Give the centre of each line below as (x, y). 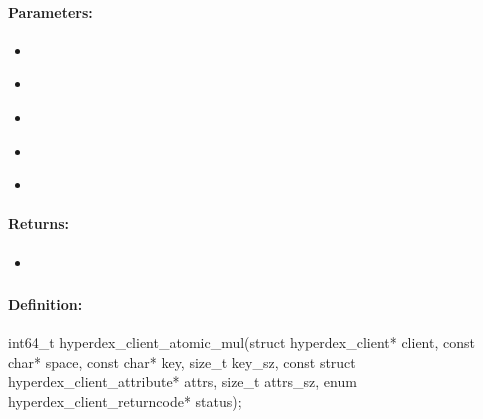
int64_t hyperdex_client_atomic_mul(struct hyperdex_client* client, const (241, 342)
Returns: (39, 223)
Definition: (45, 304)
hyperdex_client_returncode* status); (125, 401)
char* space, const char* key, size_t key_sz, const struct (182, 361)
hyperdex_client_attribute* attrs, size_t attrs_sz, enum (182, 381)
